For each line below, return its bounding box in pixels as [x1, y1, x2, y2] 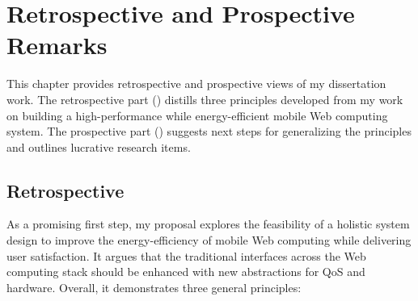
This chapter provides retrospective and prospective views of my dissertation [6, 75, 386, 92]
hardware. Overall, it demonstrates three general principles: [6, 278, 302, 295]
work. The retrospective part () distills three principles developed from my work [6, 90, 403, 107]
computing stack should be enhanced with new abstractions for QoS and [6, 263, 365, 280]
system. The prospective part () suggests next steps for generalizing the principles [6, 123, 412, 140]
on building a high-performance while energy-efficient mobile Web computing [6, 107, 388, 123]
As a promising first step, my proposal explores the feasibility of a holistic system [6, 215, 410, 232]
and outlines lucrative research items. [6, 138, 191, 155]
